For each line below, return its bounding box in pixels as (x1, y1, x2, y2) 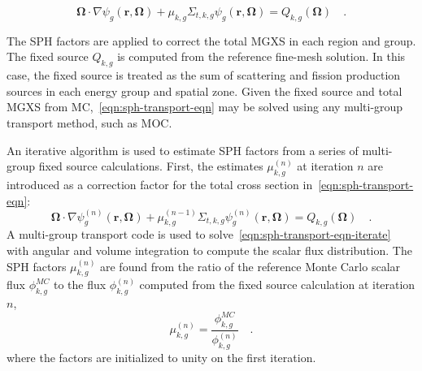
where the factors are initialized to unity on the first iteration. (7, 349, 316, 366)
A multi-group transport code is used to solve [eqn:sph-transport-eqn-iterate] (7, 226, 391, 243)
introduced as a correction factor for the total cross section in (7, 175, 313, 192)
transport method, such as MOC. (7, 114, 172, 131)
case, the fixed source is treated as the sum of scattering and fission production (7, 67, 401, 84)
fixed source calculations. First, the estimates (38, 157, 263, 175)
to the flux (53, 276, 107, 293)
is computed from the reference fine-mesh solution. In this (117, 48, 406, 65)
